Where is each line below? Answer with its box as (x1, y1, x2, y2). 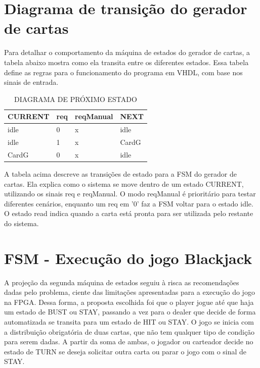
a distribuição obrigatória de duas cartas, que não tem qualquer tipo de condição (4, 326, 255, 337)
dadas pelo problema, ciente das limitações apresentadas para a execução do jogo (4, 287, 255, 297)
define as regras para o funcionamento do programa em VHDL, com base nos (4, 67, 243, 77)
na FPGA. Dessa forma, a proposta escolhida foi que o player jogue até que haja (4, 296, 254, 307)
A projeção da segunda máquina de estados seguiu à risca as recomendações (4, 277, 239, 287)
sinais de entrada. (4, 77, 59, 87)
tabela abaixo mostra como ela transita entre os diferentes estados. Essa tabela (4, 57, 249, 67)
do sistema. (4, 218, 39, 228)
